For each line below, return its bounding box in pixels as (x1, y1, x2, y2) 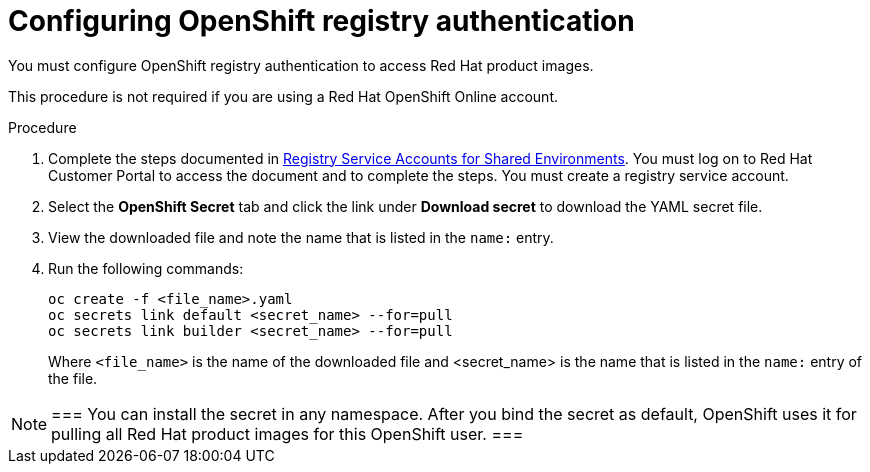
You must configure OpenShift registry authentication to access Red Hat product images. (8, 56, 594, 74)
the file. (48, 369, 98, 387)
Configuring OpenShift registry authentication (8, 4, 635, 38)
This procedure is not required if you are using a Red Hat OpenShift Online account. (8, 87, 558, 105)
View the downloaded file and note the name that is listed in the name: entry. (48, 228, 554, 246)
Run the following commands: (48, 259, 244, 277)
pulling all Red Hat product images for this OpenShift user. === (51, 423, 524, 444)
